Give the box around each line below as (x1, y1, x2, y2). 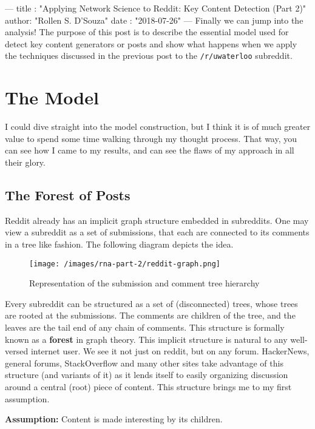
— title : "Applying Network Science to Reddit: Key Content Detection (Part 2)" (5, 2, 307, 14)
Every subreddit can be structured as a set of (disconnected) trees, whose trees (5, 297, 298, 309)
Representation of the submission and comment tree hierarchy (29, 277, 260, 289)
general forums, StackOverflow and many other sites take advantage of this (5, 356, 283, 369)
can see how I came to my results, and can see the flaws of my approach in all (5, 144, 294, 157)
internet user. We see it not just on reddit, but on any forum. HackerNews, (30, 345, 310, 357)
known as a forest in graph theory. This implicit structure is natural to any (5, 333, 288, 345)
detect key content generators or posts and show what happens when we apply (5, 37, 297, 50)
